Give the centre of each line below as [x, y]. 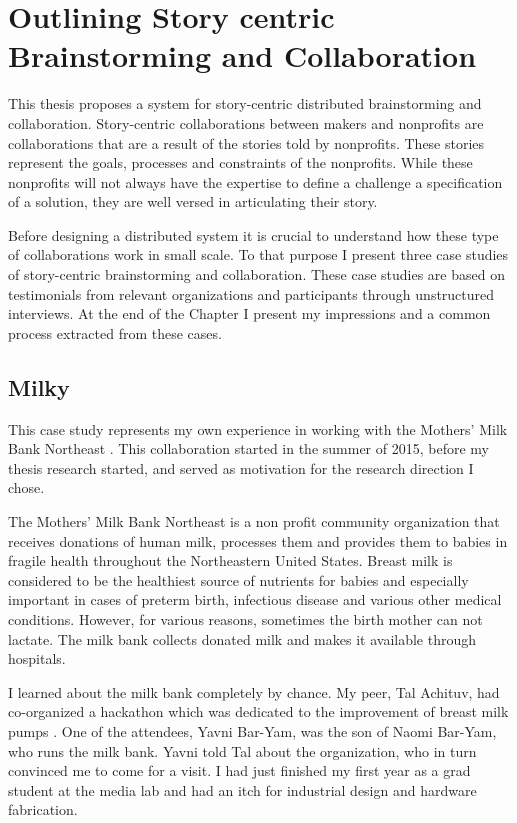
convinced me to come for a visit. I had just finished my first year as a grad [239, 770]
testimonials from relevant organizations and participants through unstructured [251, 293]
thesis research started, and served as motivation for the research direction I [241, 467]
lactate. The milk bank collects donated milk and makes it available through [242, 638]
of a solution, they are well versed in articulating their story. [193, 201]
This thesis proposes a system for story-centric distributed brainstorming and [245, 103]
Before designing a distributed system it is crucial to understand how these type [253, 234]
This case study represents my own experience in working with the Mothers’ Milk [258, 428]
